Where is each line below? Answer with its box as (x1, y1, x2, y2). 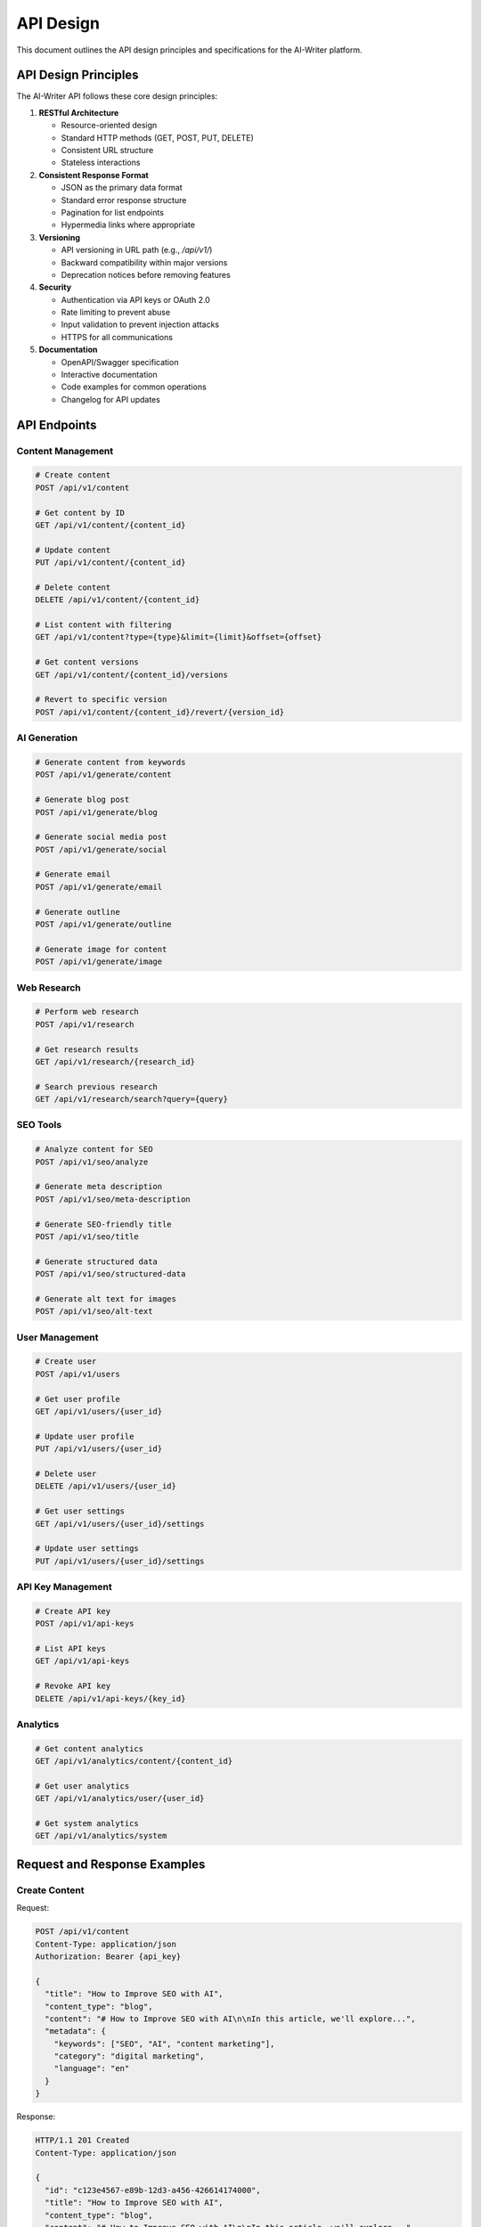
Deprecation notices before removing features (61, 269, 231, 280)
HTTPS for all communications (61, 331, 174, 342)
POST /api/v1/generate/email (35, 882, 163, 892)
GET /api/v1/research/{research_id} (35, 1056, 196, 1066)
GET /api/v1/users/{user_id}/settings (35, 1519, 205, 1529)
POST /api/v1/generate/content (35, 770, 173, 779)
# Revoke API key (35, 1681, 111, 1692)
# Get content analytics (35, 1743, 144, 1754)
